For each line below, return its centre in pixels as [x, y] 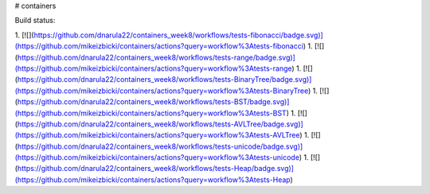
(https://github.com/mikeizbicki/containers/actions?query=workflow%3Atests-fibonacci [159, 46]
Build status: [35, 21]
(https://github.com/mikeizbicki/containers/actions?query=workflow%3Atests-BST [150, 113]
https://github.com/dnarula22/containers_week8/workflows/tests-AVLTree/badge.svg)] [160, 124]
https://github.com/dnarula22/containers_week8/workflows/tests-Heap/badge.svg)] [156, 169]
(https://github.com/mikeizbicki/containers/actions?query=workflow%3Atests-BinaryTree [162, 91]
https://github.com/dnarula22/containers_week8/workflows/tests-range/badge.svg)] [156, 57]
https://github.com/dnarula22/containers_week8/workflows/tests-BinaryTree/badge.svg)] [164, 80]
